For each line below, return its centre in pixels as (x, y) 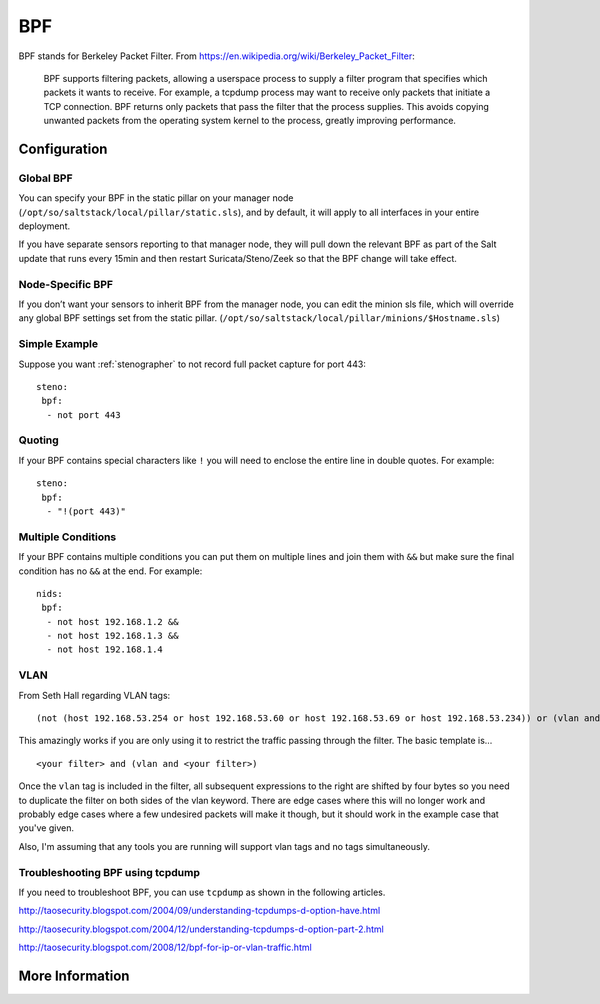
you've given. (46, 828)
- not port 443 (83, 414)
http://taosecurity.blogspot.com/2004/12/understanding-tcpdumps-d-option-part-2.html (201, 929)
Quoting (38, 440)
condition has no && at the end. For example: (110, 571)
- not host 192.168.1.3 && (112, 636)
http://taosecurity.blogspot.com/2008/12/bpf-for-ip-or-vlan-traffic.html (165, 947)
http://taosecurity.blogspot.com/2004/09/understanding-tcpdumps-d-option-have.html (199, 911)
